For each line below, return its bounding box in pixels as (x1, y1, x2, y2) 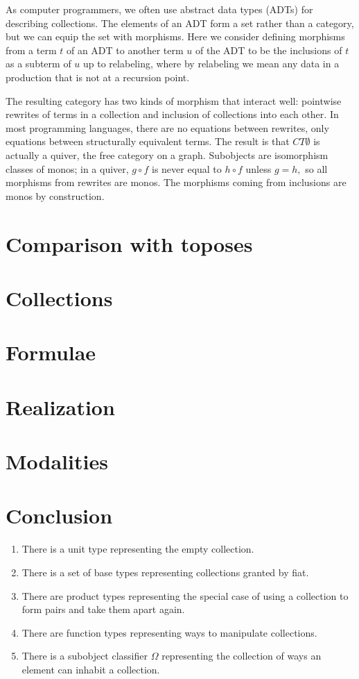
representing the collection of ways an (161, 648, 322, 663)
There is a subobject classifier (21, 648, 148, 663)
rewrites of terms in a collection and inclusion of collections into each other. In (6, 107, 339, 121)
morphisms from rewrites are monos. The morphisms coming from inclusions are (6, 175, 347, 190)
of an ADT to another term (66, 42, 184, 57)
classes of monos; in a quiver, (6, 161, 129, 176)
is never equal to (151, 161, 222, 176)
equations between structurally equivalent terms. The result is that (6, 134, 290, 149)
